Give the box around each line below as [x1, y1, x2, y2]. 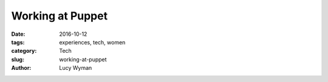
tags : [11, 38, 25, 46]
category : [11, 47, 37, 55]
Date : [11, 30, 26, 38]
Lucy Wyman [59, 64, 92, 72]
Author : [11, 64, 32, 72]
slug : [11, 55, 24, 63]
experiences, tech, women [59, 38, 126, 46]
